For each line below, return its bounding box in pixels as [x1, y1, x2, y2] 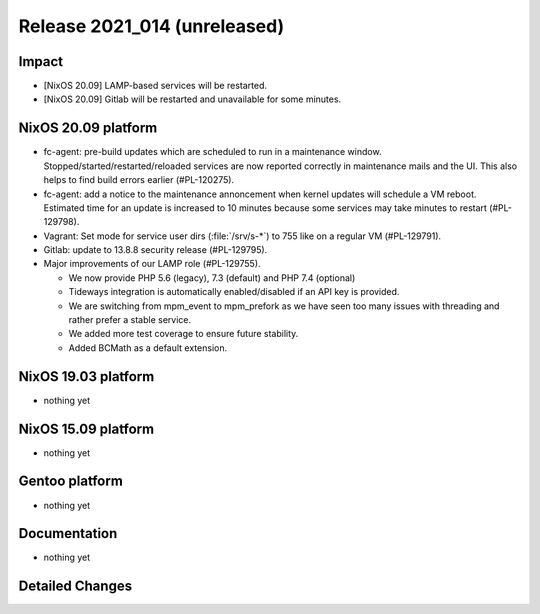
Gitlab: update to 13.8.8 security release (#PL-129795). [43, 244, 268, 256]
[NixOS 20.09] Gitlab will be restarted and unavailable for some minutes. [43, 93, 342, 105]
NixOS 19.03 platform [18, 368, 155, 385]
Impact [18, 53, 64, 70]
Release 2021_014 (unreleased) [18, 15, 285, 37]
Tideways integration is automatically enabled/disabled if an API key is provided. [68, 286, 400, 298]
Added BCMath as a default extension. [68, 341, 228, 354]
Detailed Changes [18, 578, 133, 595]
